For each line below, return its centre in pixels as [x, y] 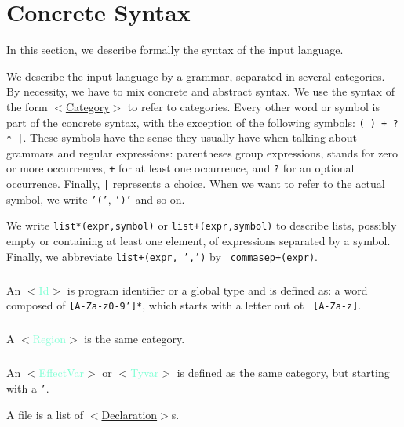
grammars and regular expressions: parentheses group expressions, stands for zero [202, 152]
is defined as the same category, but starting [283, 373]
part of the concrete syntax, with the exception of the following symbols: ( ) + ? [202, 122]
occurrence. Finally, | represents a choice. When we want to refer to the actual [196, 184]
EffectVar [62, 373]
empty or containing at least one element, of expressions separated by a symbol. [198, 241]
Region [49, 339]
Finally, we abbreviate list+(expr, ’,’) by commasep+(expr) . [162, 256]
